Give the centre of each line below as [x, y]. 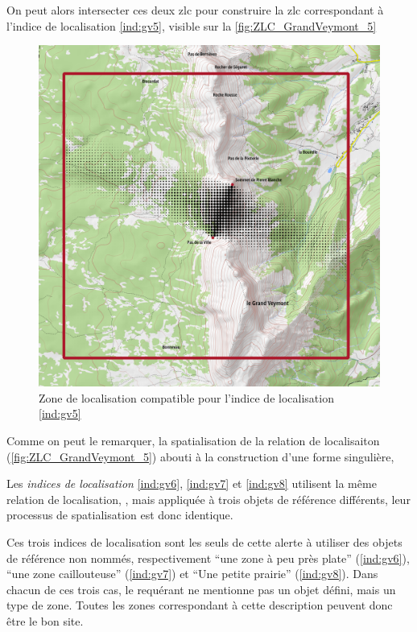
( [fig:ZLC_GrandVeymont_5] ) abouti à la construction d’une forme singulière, [200, 456]
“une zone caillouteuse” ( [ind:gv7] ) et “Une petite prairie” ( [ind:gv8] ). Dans [192, 574]
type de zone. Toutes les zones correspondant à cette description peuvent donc [200, 605]
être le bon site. [45, 620]
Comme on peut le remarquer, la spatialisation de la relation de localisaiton [193, 440]
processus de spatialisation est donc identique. [120, 515]
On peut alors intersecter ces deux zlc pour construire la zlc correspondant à [195, 10]
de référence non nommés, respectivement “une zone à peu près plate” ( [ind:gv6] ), [208, 558]
